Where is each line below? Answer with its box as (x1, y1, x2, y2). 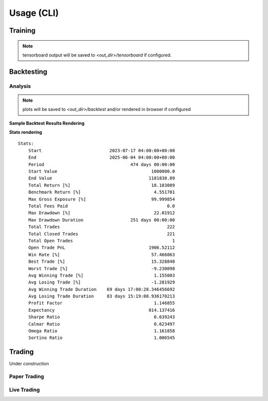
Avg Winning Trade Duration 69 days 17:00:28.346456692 (28, 286, 175, 292)
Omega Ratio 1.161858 (28, 328, 175, 334)
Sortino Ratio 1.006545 (28, 335, 175, 341)
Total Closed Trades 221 (28, 231, 175, 236)
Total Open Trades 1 (28, 238, 175, 243)
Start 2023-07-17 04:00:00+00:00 (28, 148, 175, 153)
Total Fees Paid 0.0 (28, 203, 175, 209)
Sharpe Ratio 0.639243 (28, 314, 175, 320)
